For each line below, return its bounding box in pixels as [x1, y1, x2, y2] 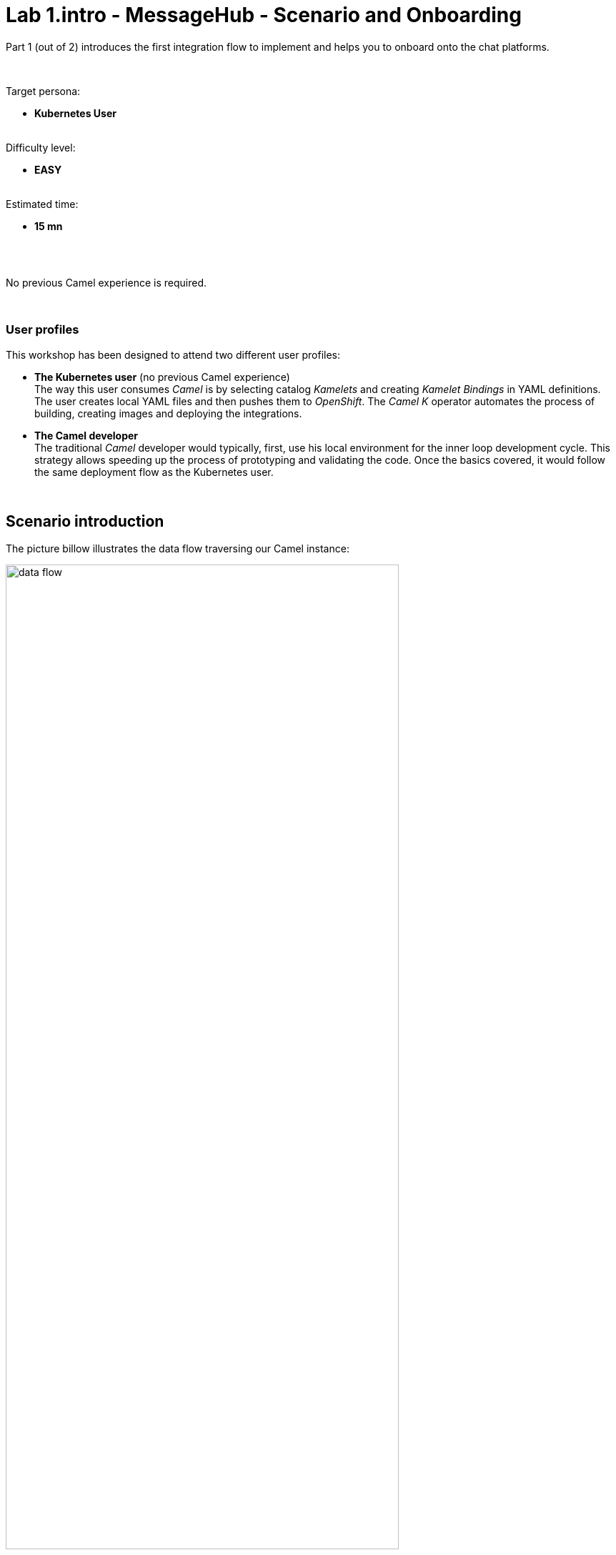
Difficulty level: [6, 141, 76, 154]
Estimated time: [6, 197, 79, 210]
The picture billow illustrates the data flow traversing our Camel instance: [6, 542, 349, 555]
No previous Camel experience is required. [6, 276, 207, 289]
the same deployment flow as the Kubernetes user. [34, 465, 274, 478]
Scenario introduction [6, 512, 164, 530]
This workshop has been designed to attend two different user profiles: [6, 348, 341, 361]
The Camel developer [34, 429, 139, 442]
